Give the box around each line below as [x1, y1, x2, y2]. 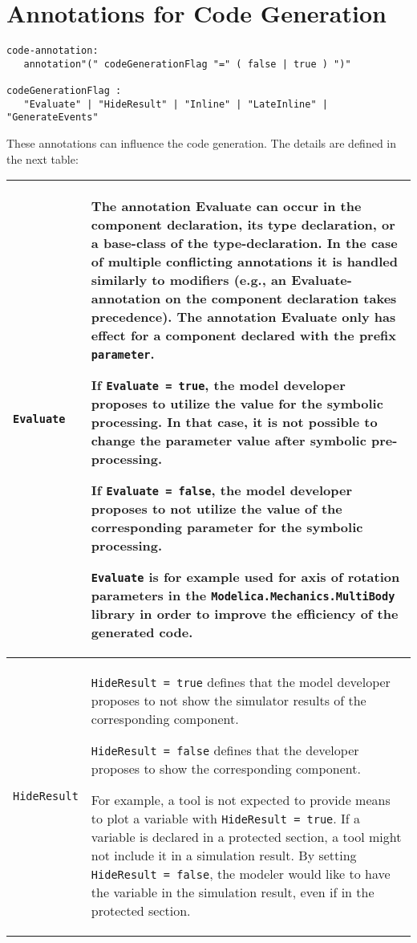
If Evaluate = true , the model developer [91, 376, 346, 395]
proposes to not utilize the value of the [91, 499, 342, 518]
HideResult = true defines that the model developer [91, 673, 391, 692]
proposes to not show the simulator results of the [91, 691, 366, 710]
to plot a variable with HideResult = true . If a [91, 809, 361, 828]
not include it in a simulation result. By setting [91, 846, 357, 865]
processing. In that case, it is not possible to [91, 413, 378, 432]
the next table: [6, 150, 79, 167]
